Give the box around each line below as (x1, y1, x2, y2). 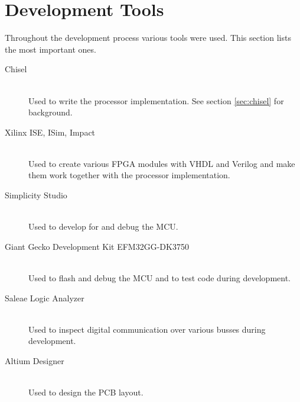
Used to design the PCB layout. (28, 386, 144, 398)
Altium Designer (5, 355, 64, 366)
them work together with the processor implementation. (28, 169, 230, 181)
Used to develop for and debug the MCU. (28, 220, 178, 233)
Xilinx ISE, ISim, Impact (5, 126, 96, 138)
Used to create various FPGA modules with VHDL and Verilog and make (28, 157, 295, 169)
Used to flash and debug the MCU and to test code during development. (28, 272, 291, 284)
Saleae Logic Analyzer (5, 291, 84, 304)
